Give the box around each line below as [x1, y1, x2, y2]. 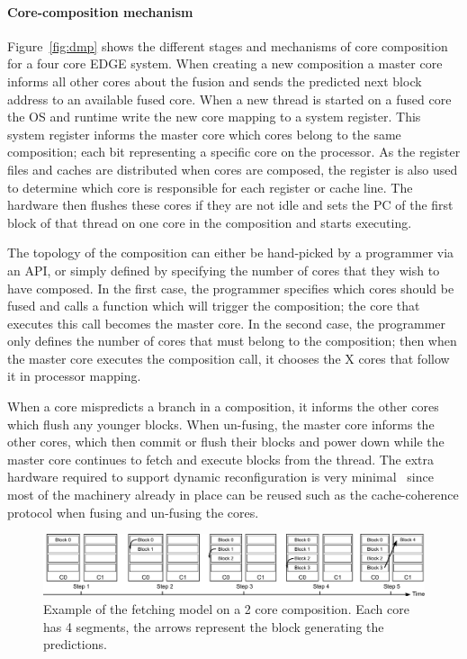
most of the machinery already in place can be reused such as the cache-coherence [7, 485, 459, 504]
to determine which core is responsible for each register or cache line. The [7, 177, 413, 196]
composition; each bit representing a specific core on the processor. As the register [7, 142, 461, 161]
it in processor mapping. [7, 366, 141, 385]
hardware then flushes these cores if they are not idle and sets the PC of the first [7, 195, 454, 214]
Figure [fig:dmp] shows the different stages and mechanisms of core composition [7, 36, 448, 55]
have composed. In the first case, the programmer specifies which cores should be [7, 278, 454, 297]
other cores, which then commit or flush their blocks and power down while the [7, 432, 445, 451]
